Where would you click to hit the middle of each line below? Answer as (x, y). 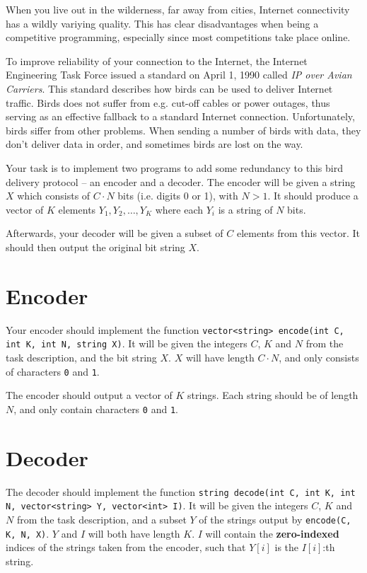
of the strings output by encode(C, (275, 519)
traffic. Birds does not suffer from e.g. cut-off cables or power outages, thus (168, 102)
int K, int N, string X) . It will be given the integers (127, 343)
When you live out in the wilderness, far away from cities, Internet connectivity (178, 9)
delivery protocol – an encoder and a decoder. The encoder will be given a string (181, 181)
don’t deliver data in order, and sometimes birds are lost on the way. (155, 144)
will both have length (134, 533)
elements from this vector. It (298, 233)
